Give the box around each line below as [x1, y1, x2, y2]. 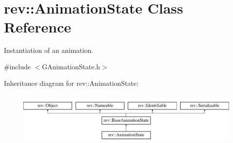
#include [4, 61, 31, 71]
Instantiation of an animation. [4, 45, 94, 55]
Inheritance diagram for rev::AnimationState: [4, 78, 139, 88]
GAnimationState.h [42, 61, 100, 71]
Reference [4, 17, 71, 37]
